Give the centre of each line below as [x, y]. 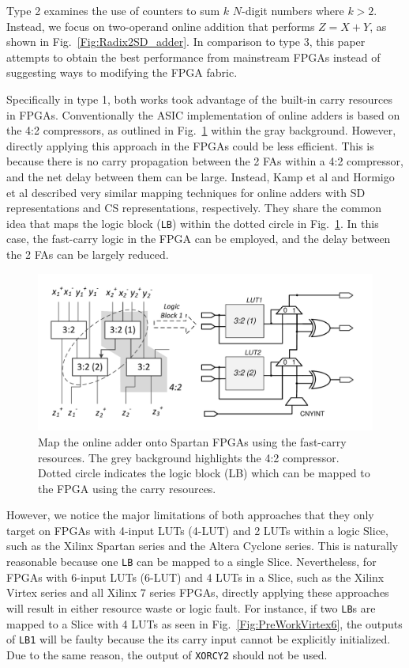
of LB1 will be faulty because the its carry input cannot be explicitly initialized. [199, 639]
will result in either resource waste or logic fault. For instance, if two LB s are [191, 607]
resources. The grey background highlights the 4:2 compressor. [189, 457]
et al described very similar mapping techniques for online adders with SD [186, 192]
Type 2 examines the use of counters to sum [113, 10]
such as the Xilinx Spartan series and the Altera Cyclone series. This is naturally [203, 546]
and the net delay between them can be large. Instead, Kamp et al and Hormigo [201, 176]
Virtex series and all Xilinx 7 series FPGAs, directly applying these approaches [198, 592]
